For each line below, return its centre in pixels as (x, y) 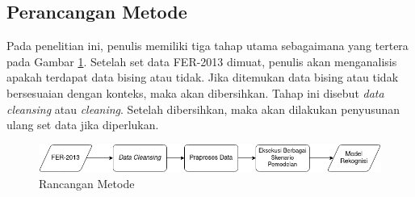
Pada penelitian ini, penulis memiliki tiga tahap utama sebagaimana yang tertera (207, 46)
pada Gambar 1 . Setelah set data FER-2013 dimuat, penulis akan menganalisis (202, 61)
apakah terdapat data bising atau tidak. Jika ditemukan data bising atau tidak (203, 77)
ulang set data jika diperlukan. (83, 125)
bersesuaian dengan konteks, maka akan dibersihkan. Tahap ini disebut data (195, 92)
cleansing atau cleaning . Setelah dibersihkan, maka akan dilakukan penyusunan (203, 109)
